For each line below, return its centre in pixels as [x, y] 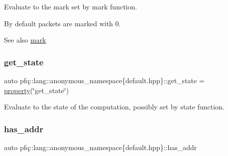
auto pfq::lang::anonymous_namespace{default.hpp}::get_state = [104, 80]
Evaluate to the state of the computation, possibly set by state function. [114, 107]
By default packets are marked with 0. [62, 23]
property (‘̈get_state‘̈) [37, 90]
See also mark [25, 40]
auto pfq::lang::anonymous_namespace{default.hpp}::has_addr [101, 147]
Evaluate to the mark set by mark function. [71, 6]
